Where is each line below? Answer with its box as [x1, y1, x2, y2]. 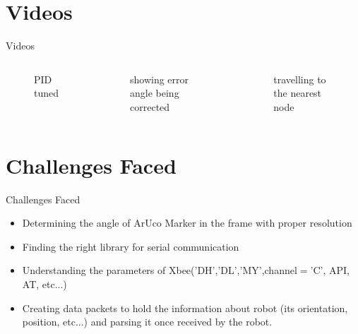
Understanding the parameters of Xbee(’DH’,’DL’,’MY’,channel [22, 263, 297, 278]
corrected [130, 99, 170, 114]
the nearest [273, 85, 322, 100]
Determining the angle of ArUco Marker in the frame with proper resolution [22, 215, 352, 230]
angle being [130, 85, 179, 100]
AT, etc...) [22, 277, 67, 291]
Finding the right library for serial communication [22, 239, 239, 254]
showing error [130, 71, 189, 86]
